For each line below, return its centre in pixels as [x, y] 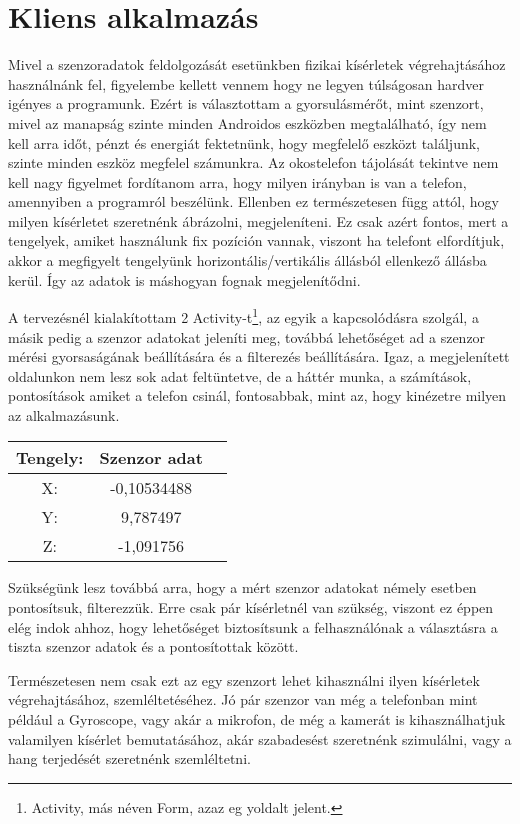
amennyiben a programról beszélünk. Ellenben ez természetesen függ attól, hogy [253, 201]
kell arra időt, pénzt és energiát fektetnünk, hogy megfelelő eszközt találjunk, [244, 142]
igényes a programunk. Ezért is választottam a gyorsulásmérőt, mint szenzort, [246, 103]
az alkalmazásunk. [64, 414]
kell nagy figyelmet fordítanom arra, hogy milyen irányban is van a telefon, [237, 181]
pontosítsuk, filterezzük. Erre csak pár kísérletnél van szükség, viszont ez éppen [251, 607]
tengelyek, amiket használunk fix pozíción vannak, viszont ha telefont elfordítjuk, [256, 240]
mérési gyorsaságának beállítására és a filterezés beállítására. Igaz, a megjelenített [259, 356]
